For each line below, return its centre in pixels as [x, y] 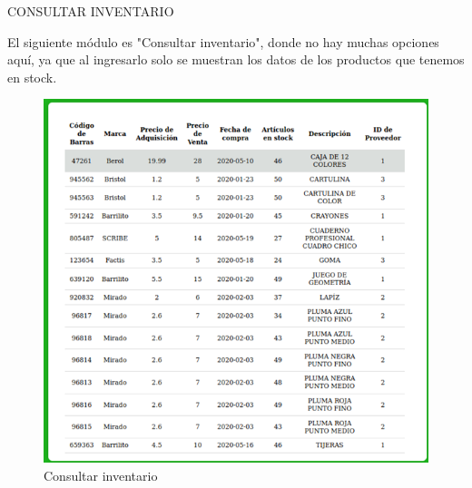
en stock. [32, 77]
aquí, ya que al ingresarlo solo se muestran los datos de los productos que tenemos [236, 59]
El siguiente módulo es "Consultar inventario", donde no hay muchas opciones [223, 41]
